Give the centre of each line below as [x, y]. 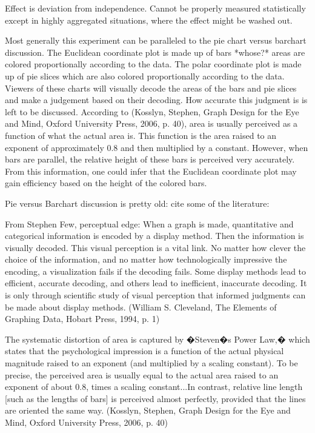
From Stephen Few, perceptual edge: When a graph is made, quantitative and [149, 223]
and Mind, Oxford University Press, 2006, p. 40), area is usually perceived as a [151, 123]
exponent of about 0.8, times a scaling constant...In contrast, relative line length [154, 387]
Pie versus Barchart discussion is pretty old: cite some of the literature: [137, 203]
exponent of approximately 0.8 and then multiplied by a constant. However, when [157, 147]
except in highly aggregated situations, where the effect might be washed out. [149, 20]
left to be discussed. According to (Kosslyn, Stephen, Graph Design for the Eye [152, 111]
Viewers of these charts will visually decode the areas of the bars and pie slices [151, 88]
